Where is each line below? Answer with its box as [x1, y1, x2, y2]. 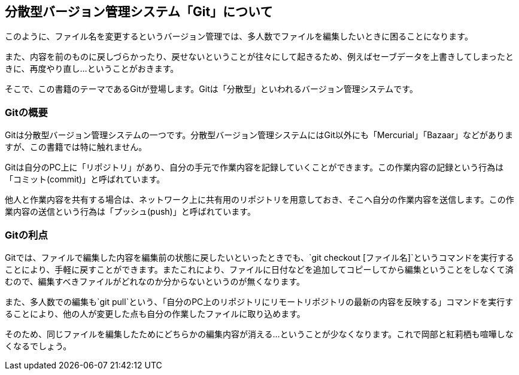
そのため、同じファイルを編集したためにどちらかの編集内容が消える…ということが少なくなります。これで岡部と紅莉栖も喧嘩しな [5, 328, 514, 339]
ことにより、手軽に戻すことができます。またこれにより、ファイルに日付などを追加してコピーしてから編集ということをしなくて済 [5, 264, 514, 275]
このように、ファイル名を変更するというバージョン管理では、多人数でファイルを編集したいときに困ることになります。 [5, 31, 473, 42]
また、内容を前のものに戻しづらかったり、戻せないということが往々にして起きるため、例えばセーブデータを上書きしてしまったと [5, 51, 514, 62]
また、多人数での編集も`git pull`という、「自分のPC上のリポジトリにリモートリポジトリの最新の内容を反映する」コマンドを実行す [5, 296, 514, 307]
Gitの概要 [5, 106, 48, 118]
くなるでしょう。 [5, 340, 72, 351]
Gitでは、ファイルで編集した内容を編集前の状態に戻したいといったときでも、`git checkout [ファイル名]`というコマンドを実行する [5, 252, 514, 263]
